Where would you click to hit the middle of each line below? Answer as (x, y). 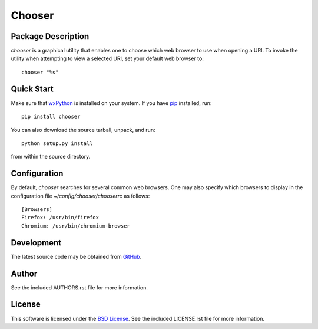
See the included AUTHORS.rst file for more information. (79, 287)
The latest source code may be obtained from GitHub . (76, 256)
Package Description (50, 36)
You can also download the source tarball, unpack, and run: (83, 130)
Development (36, 243)
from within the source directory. (51, 157)
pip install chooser (51, 117)
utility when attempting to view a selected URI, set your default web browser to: (107, 58)
